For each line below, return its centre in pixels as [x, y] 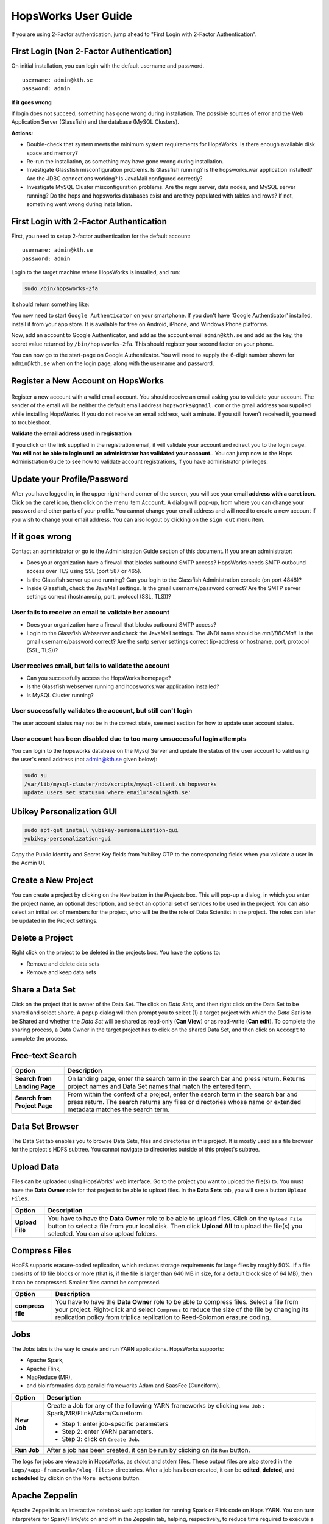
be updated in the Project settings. [55, 920]
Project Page [34, 1105]
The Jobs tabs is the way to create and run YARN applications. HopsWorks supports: [118, 1349]
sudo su [35, 775]
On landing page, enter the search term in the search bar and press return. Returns [186, 1078]
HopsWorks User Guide [72, 16]
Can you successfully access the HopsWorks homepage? [99, 678]
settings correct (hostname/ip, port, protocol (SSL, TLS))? [99, 597]
